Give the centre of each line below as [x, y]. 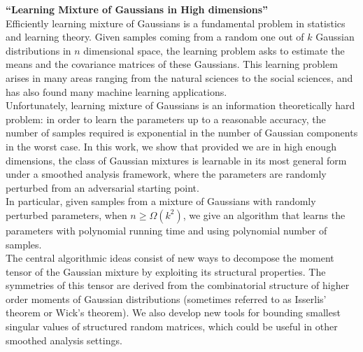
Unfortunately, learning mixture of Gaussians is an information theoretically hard [180, 105]
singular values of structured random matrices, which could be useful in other [172, 326]
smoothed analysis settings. [64, 340]
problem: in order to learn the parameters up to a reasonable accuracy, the [166, 119]
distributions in [38, 50]
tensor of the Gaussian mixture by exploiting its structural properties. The [166, 271]
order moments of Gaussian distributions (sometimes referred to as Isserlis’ [166, 298]
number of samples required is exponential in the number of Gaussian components [182, 133]
